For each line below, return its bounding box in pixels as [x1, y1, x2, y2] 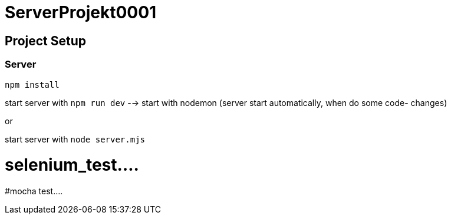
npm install [5, 79, 60, 89]
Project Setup [5, 33, 87, 48]
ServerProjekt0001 [5, 2, 157, 22]
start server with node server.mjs [5, 134, 145, 144]
